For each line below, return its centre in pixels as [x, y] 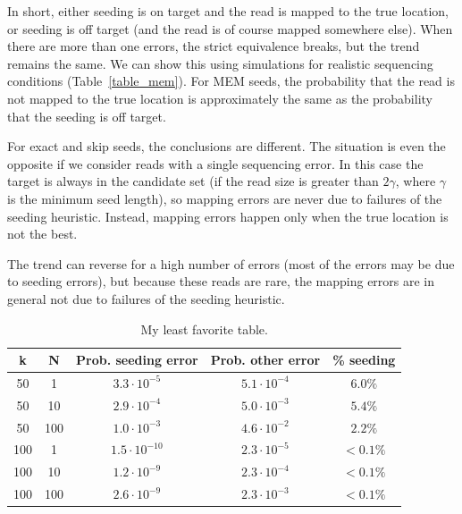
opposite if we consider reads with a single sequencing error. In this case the [215, 163]
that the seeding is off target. [87, 116]
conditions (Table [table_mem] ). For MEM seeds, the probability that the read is [231, 81]
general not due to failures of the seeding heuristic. [146, 298]
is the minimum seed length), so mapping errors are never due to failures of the [225, 198]
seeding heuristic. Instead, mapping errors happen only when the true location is [228, 216]
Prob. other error [265, 360]
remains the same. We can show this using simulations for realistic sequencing [220, 63]
